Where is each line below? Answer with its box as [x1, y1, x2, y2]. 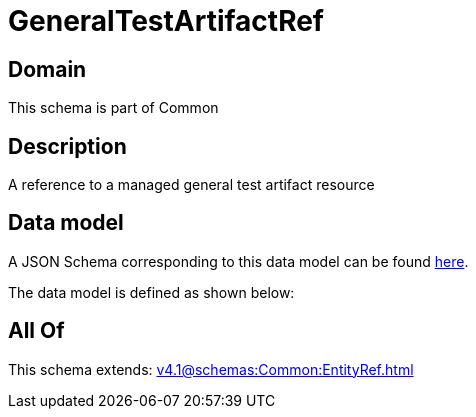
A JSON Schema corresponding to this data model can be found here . [8, 252, 469, 270]
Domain [8, 56, 87, 82]
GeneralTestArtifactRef [8, 4, 324, 38]
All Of [8, 318, 65, 344]
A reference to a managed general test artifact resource [8, 176, 375, 194]
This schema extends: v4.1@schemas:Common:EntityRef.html [8, 360, 414, 378]
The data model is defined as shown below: [8, 283, 295, 301]
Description [8, 133, 127, 159]
